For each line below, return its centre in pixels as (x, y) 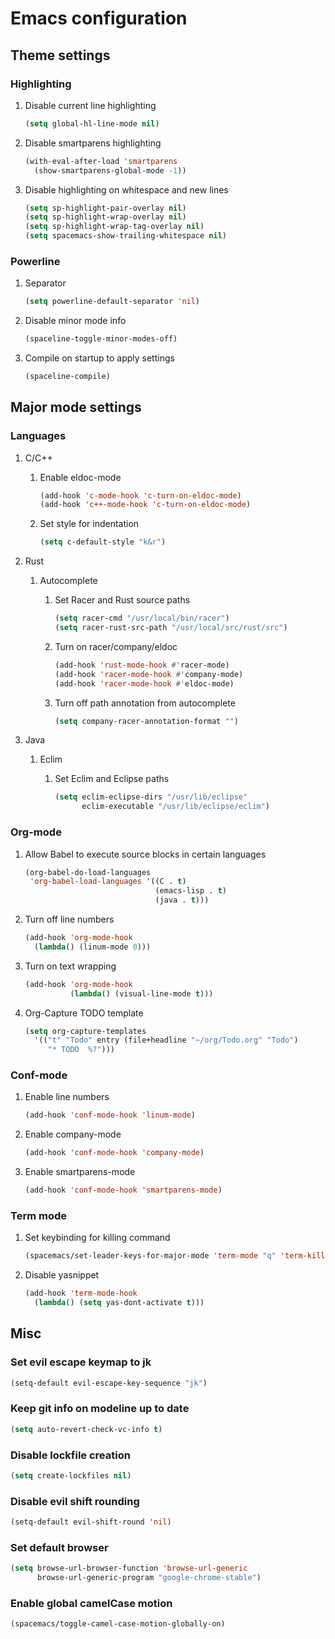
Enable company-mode (73, 1134)
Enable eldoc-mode (80, 477)
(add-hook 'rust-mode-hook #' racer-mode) (142, 665)
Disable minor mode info (75, 321)
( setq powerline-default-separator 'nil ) (112, 302)
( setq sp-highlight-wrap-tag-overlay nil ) (114, 227)
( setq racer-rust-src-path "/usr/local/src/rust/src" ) (171, 628)
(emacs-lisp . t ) (190, 891)
